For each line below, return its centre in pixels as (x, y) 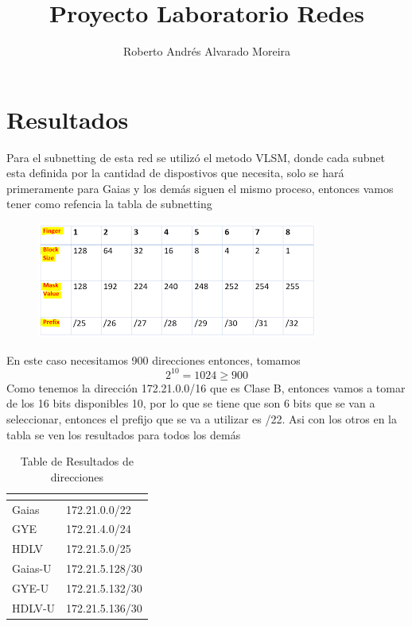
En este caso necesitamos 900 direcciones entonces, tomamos (154, 359)
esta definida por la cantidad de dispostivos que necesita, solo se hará (175, 173)
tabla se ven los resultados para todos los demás (124, 434)
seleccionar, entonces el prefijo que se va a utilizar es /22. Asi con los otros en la (202, 418)
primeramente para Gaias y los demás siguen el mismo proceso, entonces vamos (200, 188)
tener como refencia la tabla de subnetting (109, 204)
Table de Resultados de (77, 461)
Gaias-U (32, 568)
